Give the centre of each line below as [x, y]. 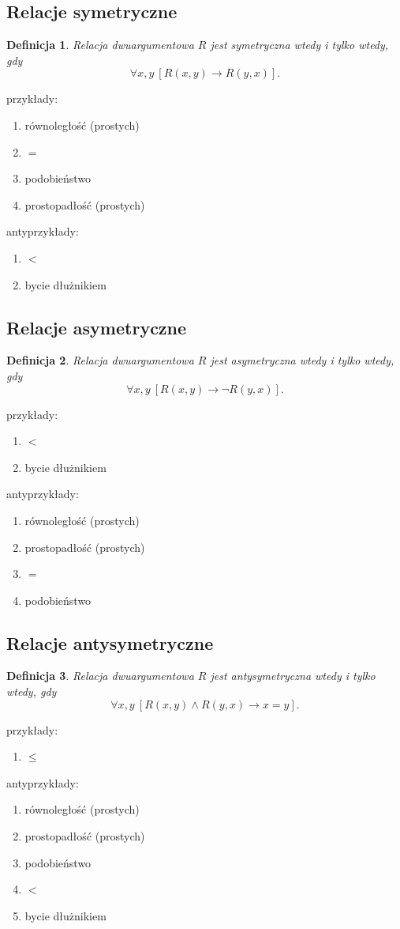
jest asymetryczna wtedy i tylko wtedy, [302, 360]
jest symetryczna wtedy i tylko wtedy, [299, 45]
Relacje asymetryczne [97, 327]
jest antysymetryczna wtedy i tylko [293, 676]
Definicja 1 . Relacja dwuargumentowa [100, 45]
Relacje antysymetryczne [110, 642]
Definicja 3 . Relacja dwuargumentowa [100, 676]
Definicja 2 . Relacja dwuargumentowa [100, 360]
